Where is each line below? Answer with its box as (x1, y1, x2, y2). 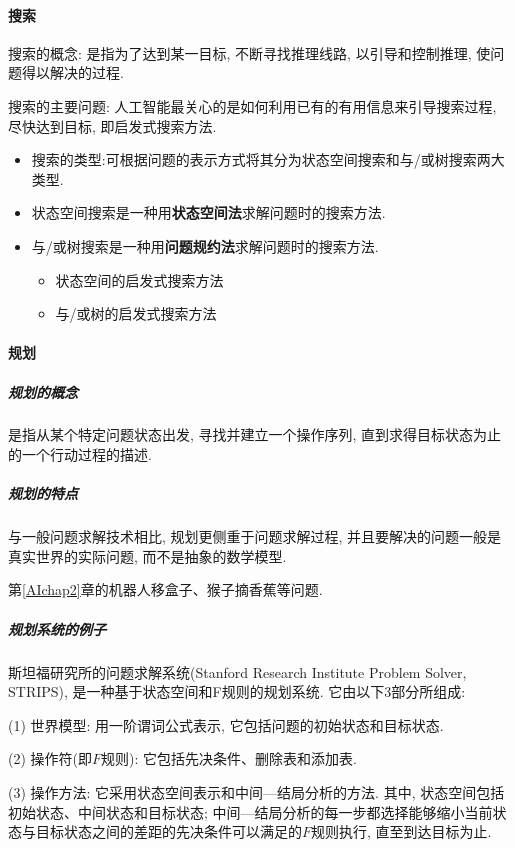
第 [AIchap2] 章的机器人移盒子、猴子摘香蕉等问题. (8, 579, 323, 600)
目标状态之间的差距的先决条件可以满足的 (35, 821, 302, 842)
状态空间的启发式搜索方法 (55, 269, 224, 290)
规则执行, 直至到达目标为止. (311, 821, 492, 842)
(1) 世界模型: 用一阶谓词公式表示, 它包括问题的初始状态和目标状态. (8, 714, 444, 735)
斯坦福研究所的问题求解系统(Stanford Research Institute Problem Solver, (8, 661, 467, 682)
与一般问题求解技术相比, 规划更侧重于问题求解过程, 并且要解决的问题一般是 (8, 526, 502, 547)
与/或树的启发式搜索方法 (55, 303, 217, 324)
